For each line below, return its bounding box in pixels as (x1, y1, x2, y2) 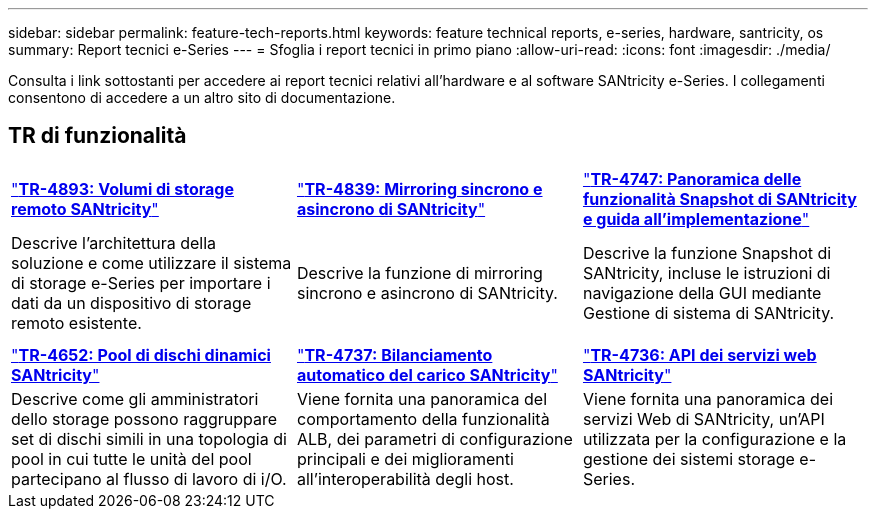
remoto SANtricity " (11, 198, 159, 219)
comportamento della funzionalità (296, 408, 550, 429)
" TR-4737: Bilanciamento (296, 344, 493, 365)
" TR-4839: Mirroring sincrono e (296, 178, 543, 199)
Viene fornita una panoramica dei (582, 388, 833, 409)
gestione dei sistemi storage (582, 448, 795, 469)
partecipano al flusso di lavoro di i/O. (11, 468, 287, 489)
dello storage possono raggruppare (11, 408, 278, 429)
